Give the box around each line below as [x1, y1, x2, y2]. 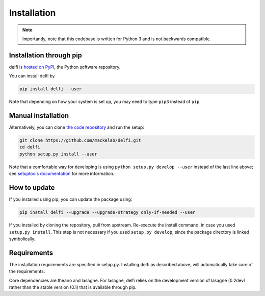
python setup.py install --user [19, 151, 98, 157]
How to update [9, 184, 55, 192]
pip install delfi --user [19, 86, 82, 92]
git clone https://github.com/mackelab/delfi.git [19, 138, 141, 143]
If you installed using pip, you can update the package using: [9, 197, 132, 202]
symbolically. [9, 236, 36, 242]
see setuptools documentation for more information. [9, 171, 115, 176]
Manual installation [9, 112, 69, 120]
